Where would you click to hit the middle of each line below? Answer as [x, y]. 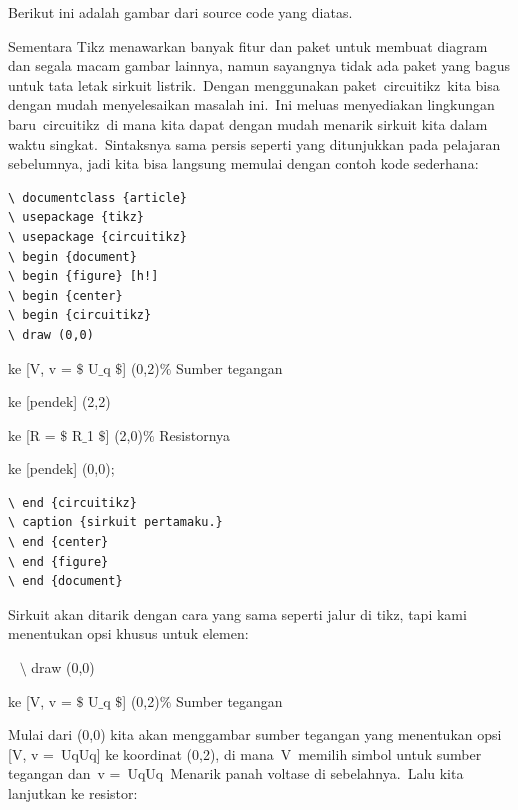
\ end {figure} [58, 561]
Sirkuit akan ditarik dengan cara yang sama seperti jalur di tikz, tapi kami [237, 613]
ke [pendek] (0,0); [61, 468]
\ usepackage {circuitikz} [97, 236]
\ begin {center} [65, 295]
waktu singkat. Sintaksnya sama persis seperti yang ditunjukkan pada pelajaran [254, 143]
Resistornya [195, 434]
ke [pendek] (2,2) [59, 401]
